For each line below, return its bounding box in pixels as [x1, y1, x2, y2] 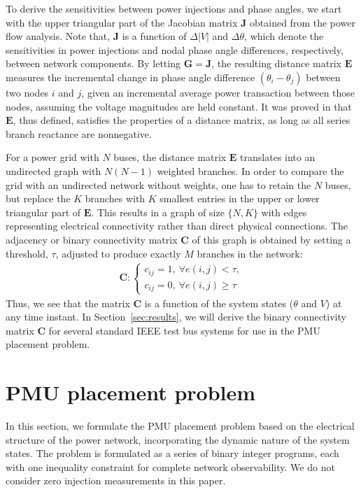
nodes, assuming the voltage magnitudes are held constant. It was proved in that [6, 99, 352, 113]
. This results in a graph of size [91, 204, 225, 219]
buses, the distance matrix [113, 150, 227, 164]
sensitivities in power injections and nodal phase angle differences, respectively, [6, 42, 344, 57]
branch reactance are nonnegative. [6, 126, 152, 141]
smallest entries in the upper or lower [160, 191, 320, 206]
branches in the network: [197, 246, 303, 260]
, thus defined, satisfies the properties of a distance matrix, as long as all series [13, 113, 351, 127]
